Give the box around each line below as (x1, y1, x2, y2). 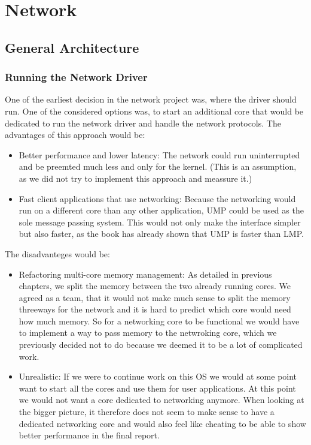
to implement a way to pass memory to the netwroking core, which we (19, 326, 277, 339)
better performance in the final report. (19, 429, 160, 441)
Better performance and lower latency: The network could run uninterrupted (19, 148, 300, 161)
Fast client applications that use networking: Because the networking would (19, 192, 296, 205)
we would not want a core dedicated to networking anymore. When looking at (19, 393, 304, 406)
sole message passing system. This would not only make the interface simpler (19, 215, 301, 228)
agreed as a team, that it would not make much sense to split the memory (19, 291, 291, 303)
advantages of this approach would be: (5, 128, 145, 141)
